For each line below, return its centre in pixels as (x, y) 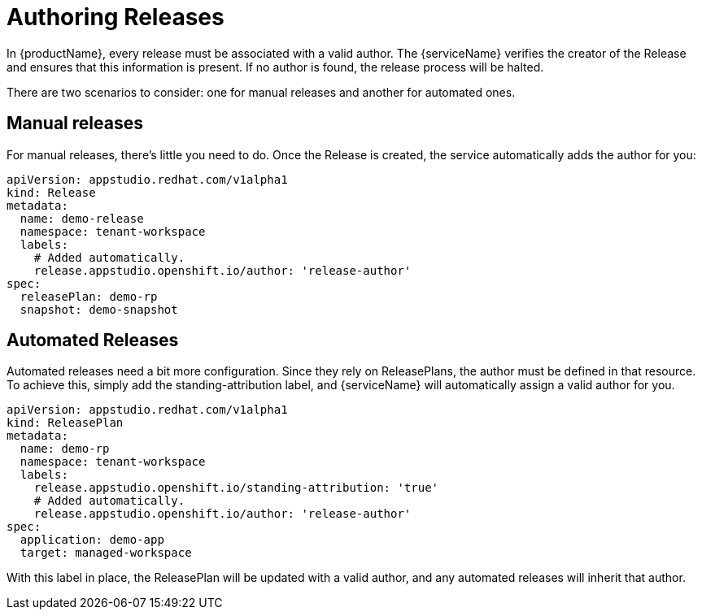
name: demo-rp (65, 449)
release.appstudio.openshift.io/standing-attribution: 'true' (236, 488)
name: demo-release (82, 218)
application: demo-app (92, 540)
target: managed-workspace (106, 553)
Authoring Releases (116, 17)
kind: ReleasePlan (65, 423)
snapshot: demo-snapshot (99, 309)
